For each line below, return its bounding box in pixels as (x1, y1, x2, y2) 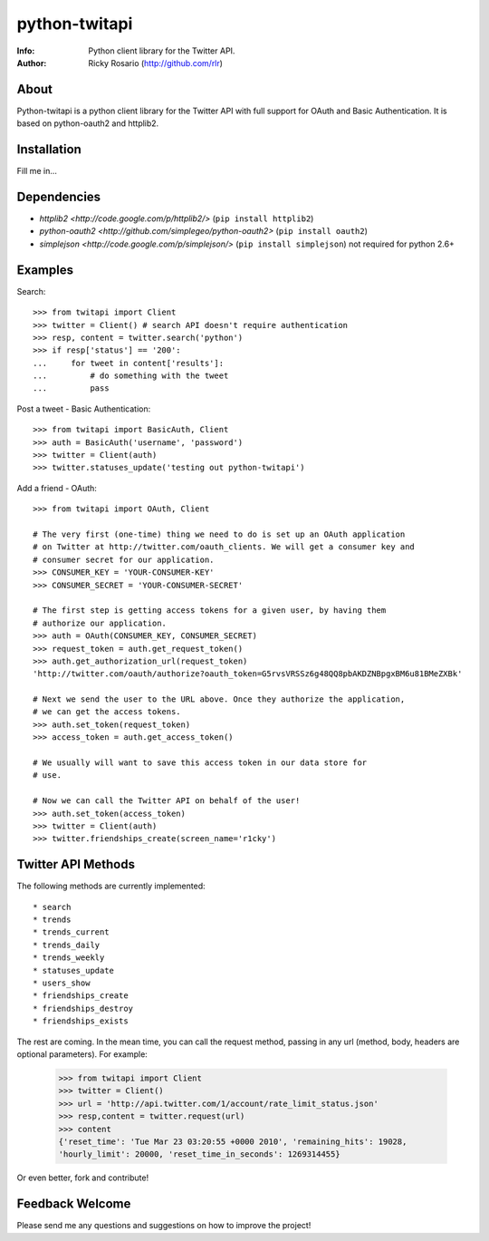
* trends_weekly (33, 953, 105, 963)
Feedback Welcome (16, 1197, 131, 1212)
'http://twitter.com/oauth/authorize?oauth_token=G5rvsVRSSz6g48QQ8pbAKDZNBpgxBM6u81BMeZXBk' (33, 669, 463, 679)
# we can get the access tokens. (33, 707, 181, 717)
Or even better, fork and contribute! (16, 1172, 149, 1183)
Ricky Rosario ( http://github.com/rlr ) (88, 57, 224, 68)
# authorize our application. (33, 617, 168, 628)
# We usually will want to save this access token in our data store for (33, 758, 368, 768)
